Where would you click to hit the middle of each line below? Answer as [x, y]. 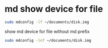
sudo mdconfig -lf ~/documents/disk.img [47, 22]
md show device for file [54, 9]
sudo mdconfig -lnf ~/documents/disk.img [48, 40]
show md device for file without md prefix [47, 31]
